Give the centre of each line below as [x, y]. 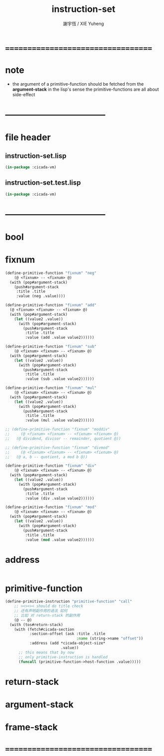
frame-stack [32, 727]
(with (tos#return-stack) [37, 625]
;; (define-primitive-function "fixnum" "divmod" [58, 447]
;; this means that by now [46, 652]
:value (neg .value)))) [41, 296]
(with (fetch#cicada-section [44, 629]
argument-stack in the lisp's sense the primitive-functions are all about [85, 89]
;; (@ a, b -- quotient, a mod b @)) [46, 457]
